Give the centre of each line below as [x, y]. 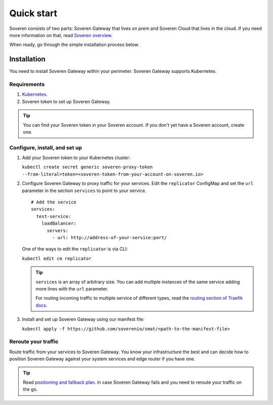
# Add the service [54, 202]
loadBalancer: [59, 224]
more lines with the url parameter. [72, 288]
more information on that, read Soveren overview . [61, 35]
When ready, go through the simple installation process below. [74, 45]
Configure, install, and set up [45, 148]
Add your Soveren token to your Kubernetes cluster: [76, 158]
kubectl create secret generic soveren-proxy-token [87, 167]
